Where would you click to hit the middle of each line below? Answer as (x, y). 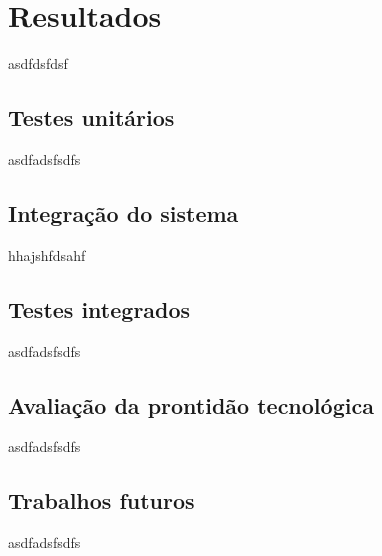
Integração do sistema (123, 212)
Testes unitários (91, 117)
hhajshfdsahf (47, 254)
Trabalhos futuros (101, 500)
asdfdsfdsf (38, 63)
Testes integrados (99, 308)
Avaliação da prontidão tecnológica (191, 404)
